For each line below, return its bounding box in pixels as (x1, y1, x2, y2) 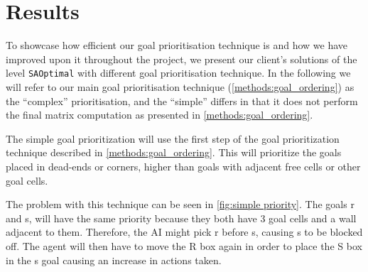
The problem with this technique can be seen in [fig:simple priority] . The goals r (6, 197, 355, 212)
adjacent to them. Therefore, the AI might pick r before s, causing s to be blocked (6, 224, 363, 239)
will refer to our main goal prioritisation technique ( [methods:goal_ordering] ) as (6, 79, 355, 94)
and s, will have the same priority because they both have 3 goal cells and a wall (6, 210, 357, 225)
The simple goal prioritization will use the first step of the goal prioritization (6, 131, 340, 146)
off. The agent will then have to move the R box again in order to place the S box (6, 238, 362, 253)
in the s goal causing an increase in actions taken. (6, 252, 222, 267)
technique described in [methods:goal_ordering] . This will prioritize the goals (6, 145, 342, 160)
